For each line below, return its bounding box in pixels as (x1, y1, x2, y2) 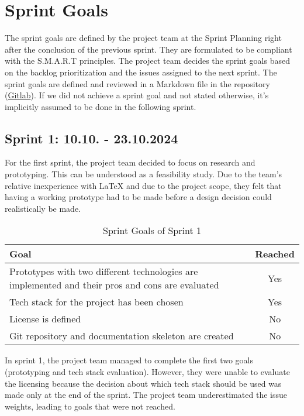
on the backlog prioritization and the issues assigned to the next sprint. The (5, 66, 277, 78)
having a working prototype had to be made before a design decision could (5, 191, 272, 203)
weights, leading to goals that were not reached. (5, 400, 175, 412)
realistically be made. (5, 202, 81, 214)
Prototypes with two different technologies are (9, 264, 198, 279)
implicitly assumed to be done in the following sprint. (5, 100, 196, 112)
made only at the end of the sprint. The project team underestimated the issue (5, 389, 288, 401)
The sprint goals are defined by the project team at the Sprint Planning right (5, 32, 282, 44)
